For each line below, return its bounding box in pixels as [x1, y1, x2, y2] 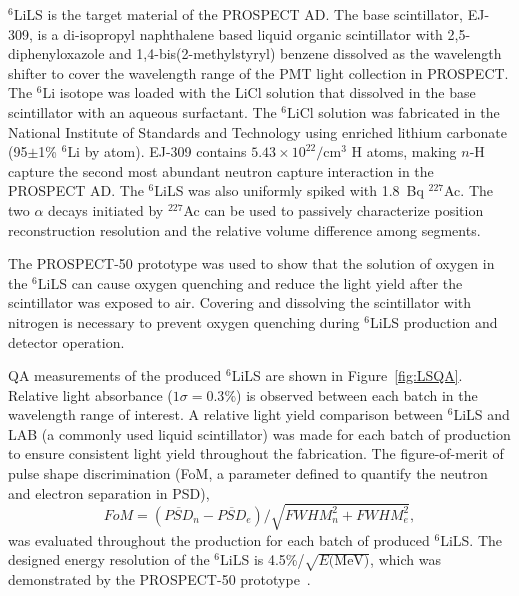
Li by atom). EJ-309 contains [67, 141, 247, 162]
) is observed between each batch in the [236, 384, 478, 405]
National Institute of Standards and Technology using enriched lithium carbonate [8, 121, 507, 142]
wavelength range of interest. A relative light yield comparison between [8, 404, 444, 425]
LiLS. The [440, 529, 503, 550]
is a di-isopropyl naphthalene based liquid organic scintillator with [37, 23, 443, 44]
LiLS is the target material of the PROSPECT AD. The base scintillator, [13, 4, 464, 24]
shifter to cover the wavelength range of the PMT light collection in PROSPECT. [8, 62, 509, 83]
